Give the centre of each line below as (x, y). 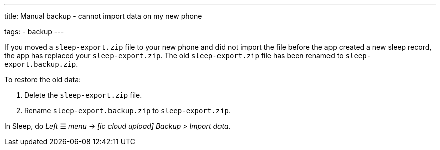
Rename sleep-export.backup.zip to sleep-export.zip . (127, 111)
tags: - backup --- (34, 32)
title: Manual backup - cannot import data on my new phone (103, 16)
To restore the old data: (43, 80)
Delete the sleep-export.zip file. (83, 95)
